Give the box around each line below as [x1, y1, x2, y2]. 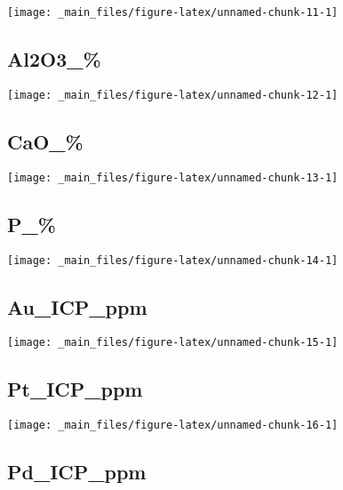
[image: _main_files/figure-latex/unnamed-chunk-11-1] [7, 6, 339, 19]
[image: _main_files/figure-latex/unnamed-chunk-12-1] [7, 88, 339, 101]
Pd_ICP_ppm [7, 458, 147, 486]
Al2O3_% [7, 45, 101, 73]
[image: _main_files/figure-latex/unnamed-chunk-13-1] [7, 171, 339, 184]
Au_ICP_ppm [7, 293, 148, 320]
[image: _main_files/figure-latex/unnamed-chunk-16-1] [7, 419, 339, 432]
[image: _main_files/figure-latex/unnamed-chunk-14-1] [7, 253, 339, 267]
